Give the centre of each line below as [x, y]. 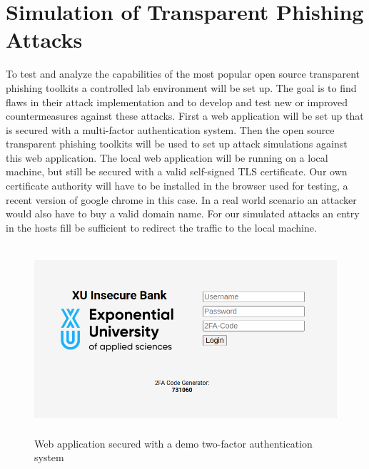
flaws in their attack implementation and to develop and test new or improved [177, 102]
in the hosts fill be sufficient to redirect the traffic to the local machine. [161, 227]
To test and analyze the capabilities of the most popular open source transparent [183, 74]
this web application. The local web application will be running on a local [167, 157]
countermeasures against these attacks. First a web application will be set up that [185, 116]
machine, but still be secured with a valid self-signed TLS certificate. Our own [177, 171]
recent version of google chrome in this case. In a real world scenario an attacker [181, 199]
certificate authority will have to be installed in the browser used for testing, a [177, 186]
